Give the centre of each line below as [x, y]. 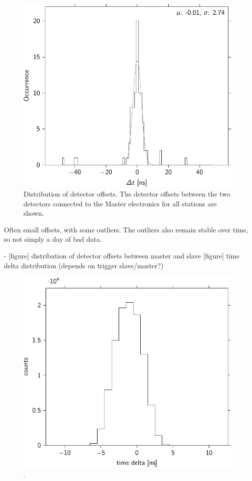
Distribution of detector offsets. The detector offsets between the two [127, 193]
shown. [34, 213]
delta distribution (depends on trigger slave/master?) [84, 265]
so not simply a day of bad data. [53, 239]
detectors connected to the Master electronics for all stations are [120, 203]
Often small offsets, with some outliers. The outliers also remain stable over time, [126, 229]
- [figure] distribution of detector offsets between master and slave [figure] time [122, 255]
